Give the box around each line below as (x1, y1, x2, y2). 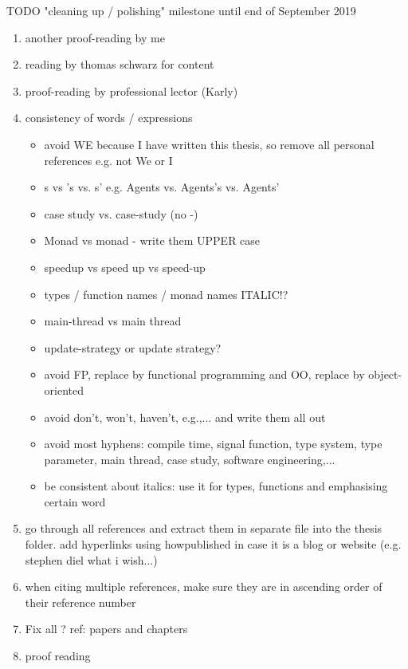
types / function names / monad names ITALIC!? (44, 285, 288, 302)
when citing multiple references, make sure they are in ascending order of (25, 578, 382, 595)
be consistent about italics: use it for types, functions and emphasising (44, 478, 388, 494)
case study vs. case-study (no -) (44, 205, 198, 222)
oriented (44, 381, 84, 398)
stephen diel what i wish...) (25, 551, 158, 568)
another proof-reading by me (25, 29, 165, 45)
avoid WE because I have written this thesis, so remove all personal (44, 136, 375, 152)
